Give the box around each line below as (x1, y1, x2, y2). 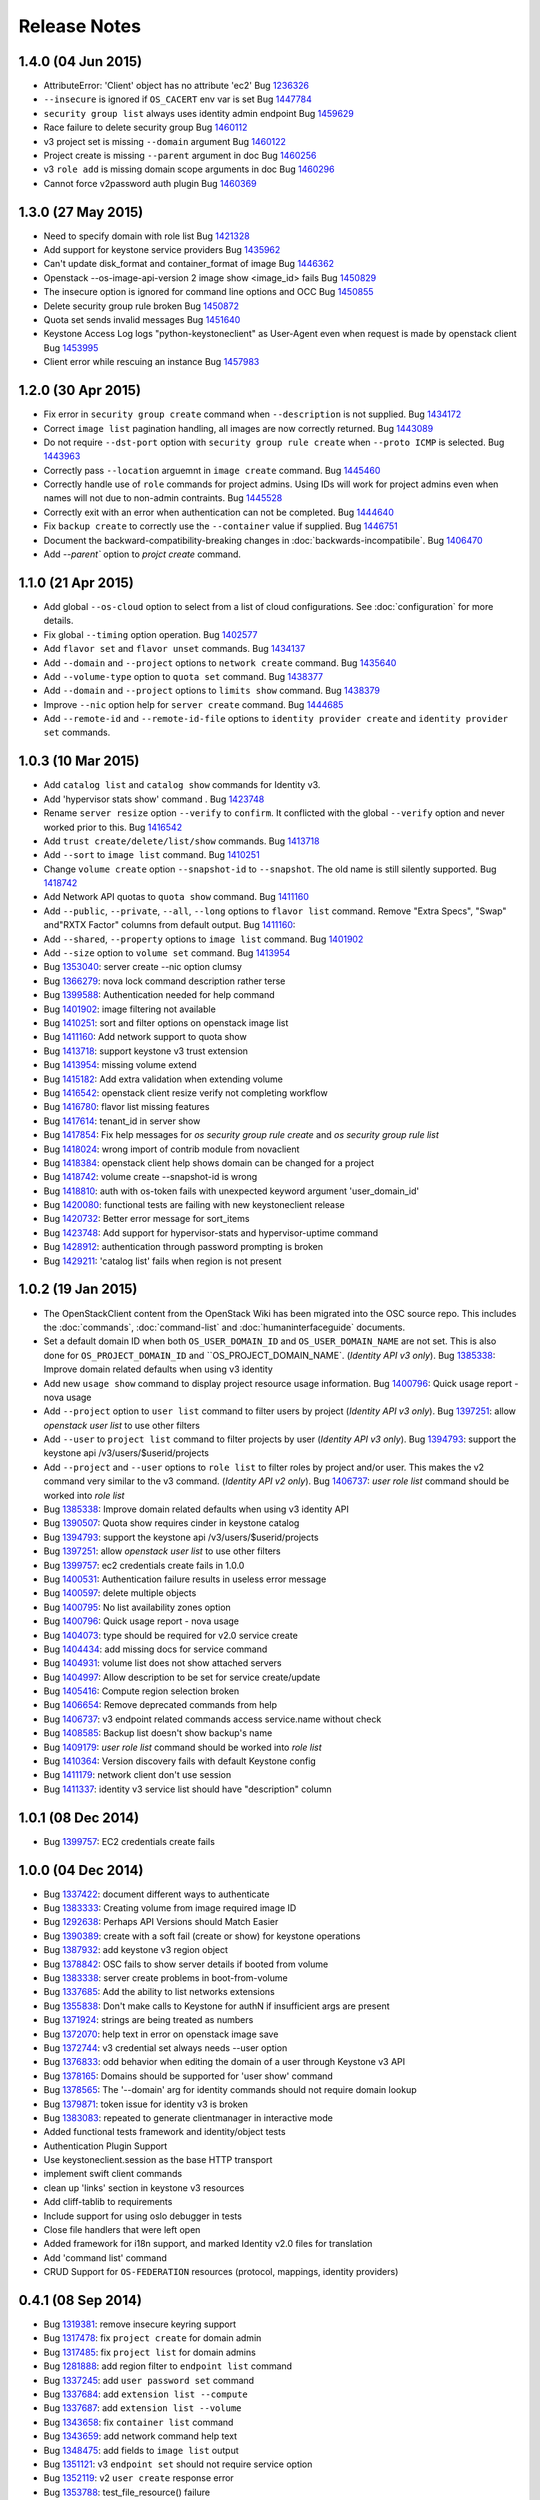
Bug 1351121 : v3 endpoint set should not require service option (43, 2458, 313, 2470)
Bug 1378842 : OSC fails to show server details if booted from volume (43, 1958, 329, 1970)
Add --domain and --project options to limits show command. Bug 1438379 (43, 685, 380, 697)
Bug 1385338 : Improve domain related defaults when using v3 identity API (43, 1503, 349, 1515)
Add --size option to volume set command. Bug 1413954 (43, 947, 291, 959)
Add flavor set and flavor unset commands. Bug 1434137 (43, 643, 306, 655)
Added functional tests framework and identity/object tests (43, 2126, 286, 2138)
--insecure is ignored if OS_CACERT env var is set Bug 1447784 (43, 93, 312, 105)
